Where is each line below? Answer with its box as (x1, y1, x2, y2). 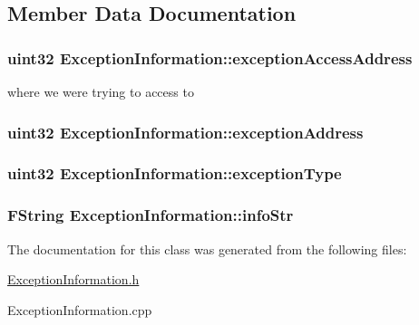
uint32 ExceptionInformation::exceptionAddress (7, 120, 364, 143)
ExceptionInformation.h (7, 270, 140, 289)
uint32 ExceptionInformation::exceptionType (7, 162, 342, 185)
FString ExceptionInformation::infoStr (7, 204, 294, 226)
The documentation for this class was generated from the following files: (7, 239, 407, 258)
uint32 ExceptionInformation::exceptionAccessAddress (7, 46, 413, 69)
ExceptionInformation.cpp (7, 300, 152, 319)
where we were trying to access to (7, 82, 194, 100)
